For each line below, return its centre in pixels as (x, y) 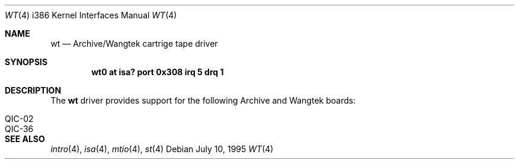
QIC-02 (19, 119)
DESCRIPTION (33, 90)
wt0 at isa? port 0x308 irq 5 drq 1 (158, 72)
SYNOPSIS (26, 62)
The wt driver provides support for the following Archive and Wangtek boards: (203, 100)
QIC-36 (19, 129)
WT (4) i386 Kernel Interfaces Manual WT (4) (91, 15)
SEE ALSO (25, 139)
